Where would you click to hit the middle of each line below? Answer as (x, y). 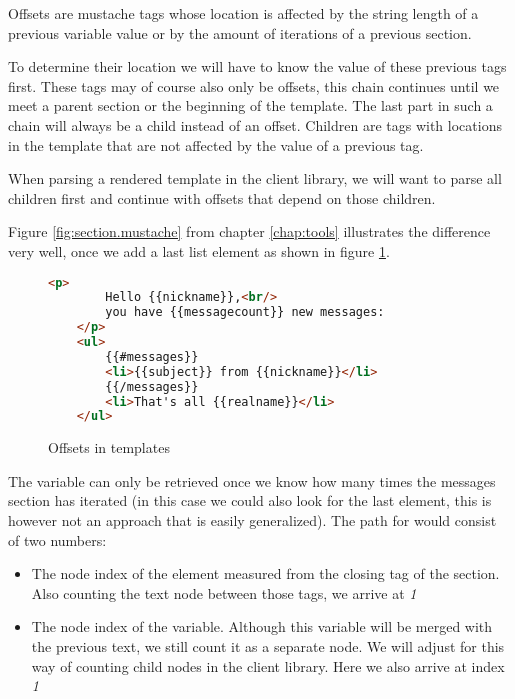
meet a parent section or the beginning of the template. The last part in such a (250, 105)
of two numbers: (57, 539)
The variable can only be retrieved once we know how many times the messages (252, 480)
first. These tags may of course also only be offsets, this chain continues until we (254, 85)
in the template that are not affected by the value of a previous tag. (216, 144)
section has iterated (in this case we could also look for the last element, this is (250, 500)
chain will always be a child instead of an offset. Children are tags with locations (255, 124)
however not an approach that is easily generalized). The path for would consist (252, 520)
